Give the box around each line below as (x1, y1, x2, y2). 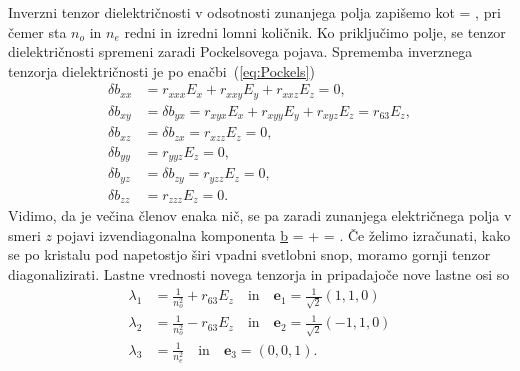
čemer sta (8, 21, 67, 42)
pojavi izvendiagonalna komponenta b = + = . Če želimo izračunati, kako (56, 224, 511, 245)
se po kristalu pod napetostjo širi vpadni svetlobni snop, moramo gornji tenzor (8, 244, 491, 265)
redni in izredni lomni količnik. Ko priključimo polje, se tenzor (124, 21, 506, 42)
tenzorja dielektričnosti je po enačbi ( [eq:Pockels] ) (8, 60, 315, 81)
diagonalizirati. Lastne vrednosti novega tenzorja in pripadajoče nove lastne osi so (8, 264, 510, 285)
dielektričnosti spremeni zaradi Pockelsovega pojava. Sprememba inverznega (8, 41, 473, 62)
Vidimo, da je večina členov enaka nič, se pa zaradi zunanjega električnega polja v (8, 205, 512, 226)
